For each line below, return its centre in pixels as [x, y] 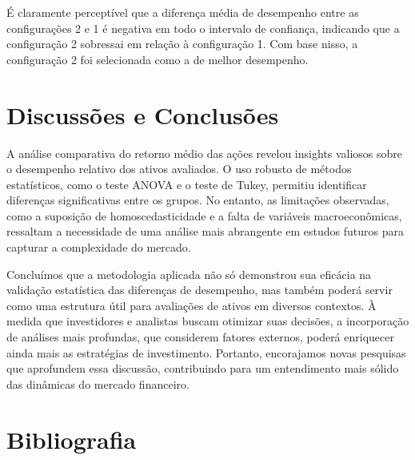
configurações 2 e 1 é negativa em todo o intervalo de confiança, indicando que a [203, 28]
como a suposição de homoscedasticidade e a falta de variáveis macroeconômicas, [204, 215]
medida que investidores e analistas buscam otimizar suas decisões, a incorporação [208, 321]
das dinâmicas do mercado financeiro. [98, 383]
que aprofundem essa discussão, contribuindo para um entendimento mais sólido [203, 368]
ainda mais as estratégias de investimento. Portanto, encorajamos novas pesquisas [206, 352]
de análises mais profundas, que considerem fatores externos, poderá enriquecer [200, 337]
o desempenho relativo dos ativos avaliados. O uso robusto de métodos [179, 169]
